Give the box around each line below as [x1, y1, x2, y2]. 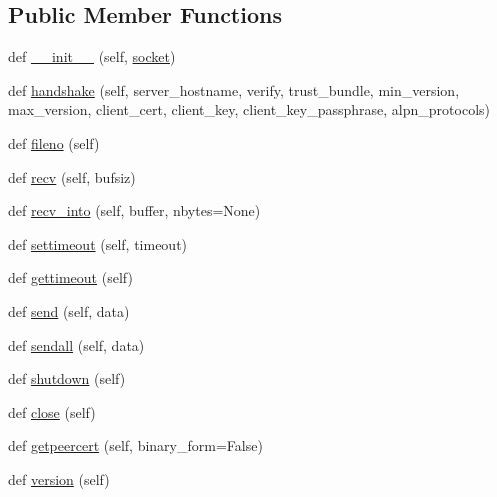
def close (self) [8, 401, 96, 422]
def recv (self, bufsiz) [8, 166, 136, 187]
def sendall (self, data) [8, 334, 145, 355]
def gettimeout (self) [8, 267, 133, 288]
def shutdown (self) [8, 368, 126, 389]
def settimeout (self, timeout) [8, 233, 188, 254]
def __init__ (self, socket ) [8, 46, 176, 67]
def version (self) [8, 468, 110, 489]
